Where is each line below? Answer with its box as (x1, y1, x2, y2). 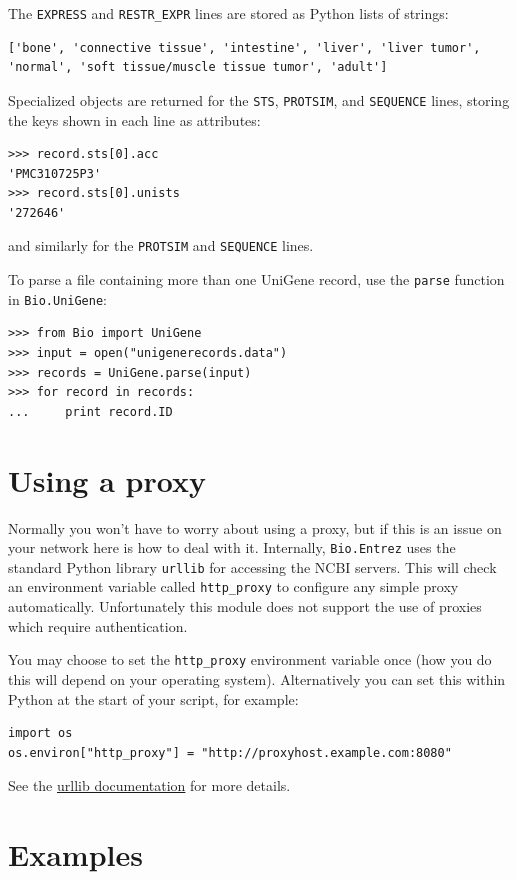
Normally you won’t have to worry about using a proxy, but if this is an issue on (8, 517, 502, 538)
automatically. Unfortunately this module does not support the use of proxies (8, 596, 482, 617)
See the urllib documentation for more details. (8, 775, 291, 796)
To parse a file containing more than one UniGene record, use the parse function (8, 269, 505, 290)
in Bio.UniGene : (8, 288, 107, 309)
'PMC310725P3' (8, 166, 102, 181)
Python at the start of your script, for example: (8, 688, 299, 709)
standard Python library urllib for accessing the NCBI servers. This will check (8, 556, 497, 577)
